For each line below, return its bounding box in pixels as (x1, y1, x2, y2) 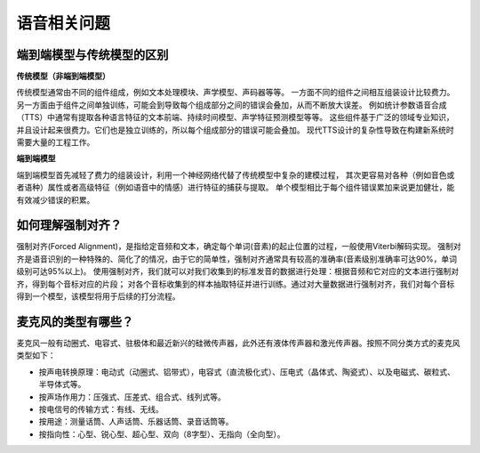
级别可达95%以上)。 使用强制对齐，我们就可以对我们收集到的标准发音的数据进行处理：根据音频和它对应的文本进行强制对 (16, 266, 460, 277)
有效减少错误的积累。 (16, 194, 95, 205)
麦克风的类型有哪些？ (16, 314, 133, 329)
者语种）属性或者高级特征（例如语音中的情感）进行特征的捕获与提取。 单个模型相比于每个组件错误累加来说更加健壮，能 (16, 182, 455, 193)
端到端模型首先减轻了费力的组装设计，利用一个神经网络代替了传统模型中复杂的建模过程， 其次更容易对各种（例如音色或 (16, 169, 455, 180)
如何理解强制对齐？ (16, 218, 122, 233)
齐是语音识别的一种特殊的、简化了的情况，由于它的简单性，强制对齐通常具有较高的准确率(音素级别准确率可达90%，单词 (16, 254, 458, 264)
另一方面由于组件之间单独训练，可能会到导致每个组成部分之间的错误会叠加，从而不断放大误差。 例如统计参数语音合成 (16, 99, 447, 110)
